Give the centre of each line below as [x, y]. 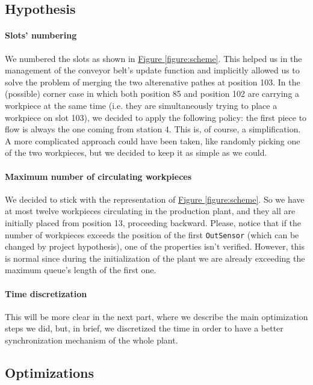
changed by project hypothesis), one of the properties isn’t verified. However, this [155, 246]
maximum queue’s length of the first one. [81, 270]
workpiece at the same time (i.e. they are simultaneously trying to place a [141, 105]
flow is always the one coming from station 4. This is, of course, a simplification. [153, 129]
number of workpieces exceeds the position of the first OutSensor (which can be [152, 234]
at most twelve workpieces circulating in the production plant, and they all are [150, 211]
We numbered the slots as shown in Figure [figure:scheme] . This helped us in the [153, 58]
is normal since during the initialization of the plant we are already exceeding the [155, 258]
